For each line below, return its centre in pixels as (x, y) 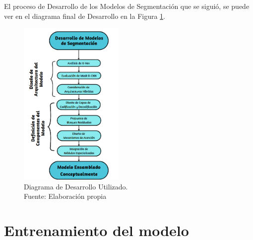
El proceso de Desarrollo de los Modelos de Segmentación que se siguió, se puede (127, 6)
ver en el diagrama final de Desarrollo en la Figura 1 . (85, 16)
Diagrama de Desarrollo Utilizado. (76, 186)
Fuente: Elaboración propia (65, 196)
